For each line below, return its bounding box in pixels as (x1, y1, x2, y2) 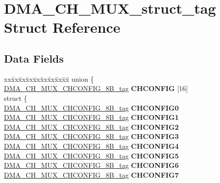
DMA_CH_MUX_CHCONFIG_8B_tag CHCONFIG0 (4, 102, 179, 113)
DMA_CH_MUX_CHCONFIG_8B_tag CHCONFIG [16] (4, 83, 188, 93)
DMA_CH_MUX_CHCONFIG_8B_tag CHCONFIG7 (4, 169, 179, 180)
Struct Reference (4, 17, 121, 37)
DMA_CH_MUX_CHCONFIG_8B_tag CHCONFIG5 (4, 150, 179, 160)
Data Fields (4, 50, 64, 66)
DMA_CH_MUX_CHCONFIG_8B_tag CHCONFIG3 (4, 131, 179, 141)
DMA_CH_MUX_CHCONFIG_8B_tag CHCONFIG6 (4, 160, 179, 170)
